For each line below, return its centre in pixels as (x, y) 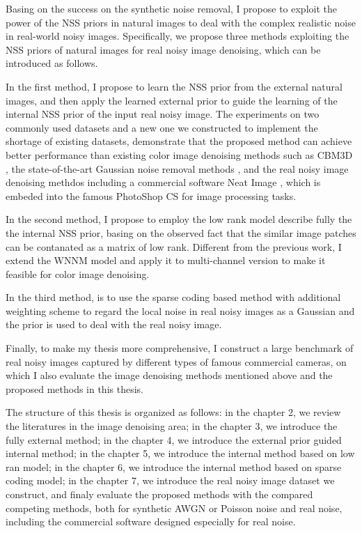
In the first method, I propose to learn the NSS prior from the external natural (174, 86)
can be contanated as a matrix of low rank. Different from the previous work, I (174, 246)
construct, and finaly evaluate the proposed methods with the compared (159, 494)
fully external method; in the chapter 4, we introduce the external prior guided (174, 439)
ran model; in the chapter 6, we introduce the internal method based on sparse (174, 466)
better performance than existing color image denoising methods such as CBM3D (179, 154)
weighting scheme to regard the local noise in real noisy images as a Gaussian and (180, 310)
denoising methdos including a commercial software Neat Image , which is (163, 182)
